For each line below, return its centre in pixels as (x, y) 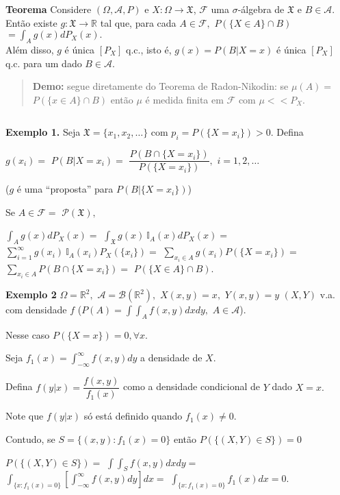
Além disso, (30, 49)
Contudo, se (30, 438)
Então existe (31, 22)
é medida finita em (184, 99)
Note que (25, 416)
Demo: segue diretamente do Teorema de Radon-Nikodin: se (160, 86)
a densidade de (171, 358)
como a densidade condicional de (192, 386)
